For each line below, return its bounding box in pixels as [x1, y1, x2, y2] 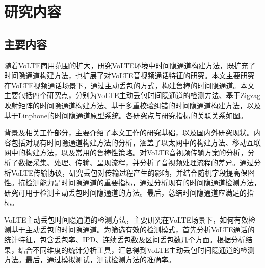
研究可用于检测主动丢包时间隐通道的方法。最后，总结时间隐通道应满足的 [4, 187, 247, 198]
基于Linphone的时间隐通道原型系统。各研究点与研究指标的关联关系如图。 [4, 110, 247, 120]
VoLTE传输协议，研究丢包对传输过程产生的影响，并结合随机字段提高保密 [11, 167, 255, 178]
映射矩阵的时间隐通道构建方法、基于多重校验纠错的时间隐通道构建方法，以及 [4, 100, 261, 110]
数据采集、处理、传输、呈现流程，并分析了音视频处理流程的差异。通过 [18, 157, 254, 167]
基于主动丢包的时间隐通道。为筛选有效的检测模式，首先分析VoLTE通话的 [11, 224, 255, 235]
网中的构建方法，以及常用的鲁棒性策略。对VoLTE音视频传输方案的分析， [4, 147, 248, 158]
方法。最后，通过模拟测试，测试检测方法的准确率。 [4, 254, 175, 265]
